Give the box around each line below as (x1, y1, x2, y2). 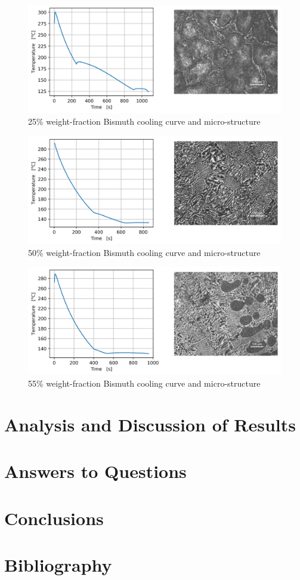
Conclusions (4, 505, 104, 530)
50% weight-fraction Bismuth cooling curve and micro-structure (28, 246, 261, 258)
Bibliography (4, 552, 112, 576)
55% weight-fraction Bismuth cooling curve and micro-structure (28, 377, 261, 390)
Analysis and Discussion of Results (4, 412, 296, 436)
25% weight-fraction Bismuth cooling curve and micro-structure (28, 115, 261, 127)
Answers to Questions (4, 459, 187, 483)
